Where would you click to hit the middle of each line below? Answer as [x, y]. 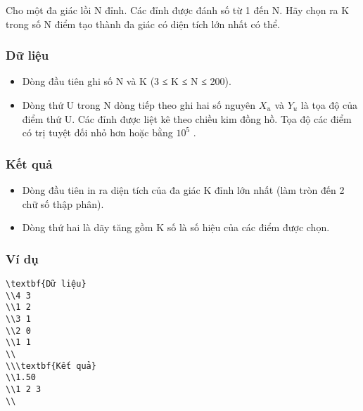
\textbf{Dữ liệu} [46, 284]
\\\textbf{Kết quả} [51, 366]
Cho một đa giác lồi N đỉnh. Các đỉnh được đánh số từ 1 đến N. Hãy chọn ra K [178, 10]
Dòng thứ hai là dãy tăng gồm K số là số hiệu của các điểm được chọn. [176, 227]
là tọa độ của [329, 105]
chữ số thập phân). [63, 203]
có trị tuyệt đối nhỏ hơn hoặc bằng [97, 132]
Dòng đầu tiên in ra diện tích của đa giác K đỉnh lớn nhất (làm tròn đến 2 [183, 190]
